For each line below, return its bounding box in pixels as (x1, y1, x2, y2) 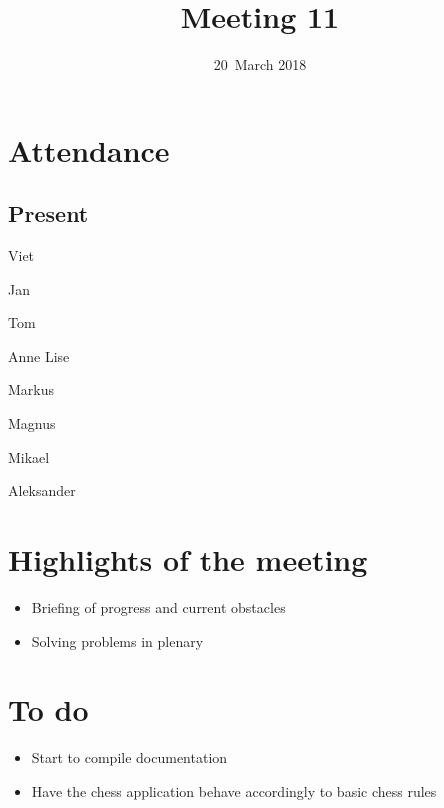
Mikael (8, 446, 50, 467)
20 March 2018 (213, 54, 307, 75)
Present (8, 198, 89, 229)
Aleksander (8, 480, 76, 501)
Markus (8, 379, 55, 400)
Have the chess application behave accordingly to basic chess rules (31, 780, 437, 801)
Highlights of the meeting (8, 539, 368, 580)
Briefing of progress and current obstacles (31, 596, 286, 617)
